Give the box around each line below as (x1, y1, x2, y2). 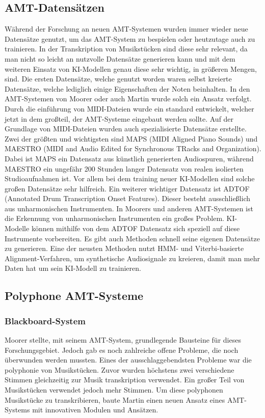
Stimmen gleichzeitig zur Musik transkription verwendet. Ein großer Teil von (5, 374, 245, 385)
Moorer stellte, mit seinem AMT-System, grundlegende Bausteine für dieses (5, 335, 241, 345)
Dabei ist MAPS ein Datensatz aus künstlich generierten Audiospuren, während (5, 153, 254, 163)
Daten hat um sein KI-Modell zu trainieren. (5, 263, 141, 273)
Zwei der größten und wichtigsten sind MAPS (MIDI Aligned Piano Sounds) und (5, 133, 258, 144)
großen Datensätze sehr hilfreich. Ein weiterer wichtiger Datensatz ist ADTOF (5, 183, 250, 193)
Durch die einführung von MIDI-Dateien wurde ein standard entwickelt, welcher (5, 103, 254, 114)
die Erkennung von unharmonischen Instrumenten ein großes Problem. (5, 213, 224, 224)
